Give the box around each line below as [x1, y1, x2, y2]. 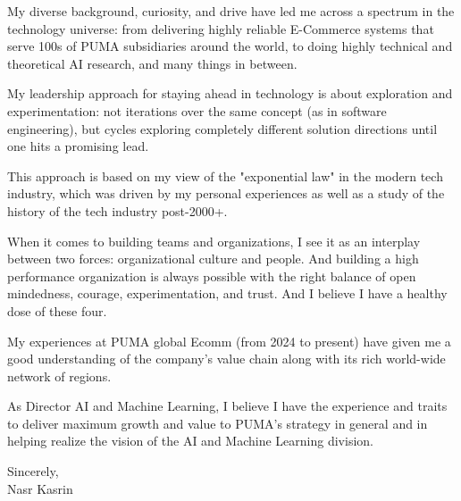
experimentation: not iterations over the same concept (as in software [7, 101, 387, 120]
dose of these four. [7, 301, 107, 320]
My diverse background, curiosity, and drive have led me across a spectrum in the [7, 2, 455, 20]
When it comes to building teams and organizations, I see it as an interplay [7, 231, 421, 250]
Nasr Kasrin [7, 479, 73, 497]
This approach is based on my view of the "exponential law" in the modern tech [7, 166, 443, 185]
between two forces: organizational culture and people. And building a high [7, 249, 419, 268]
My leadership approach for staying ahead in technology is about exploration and [7, 84, 453, 103]
